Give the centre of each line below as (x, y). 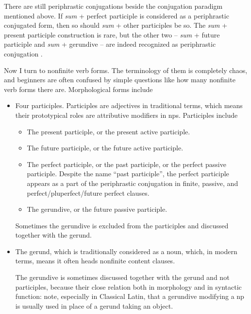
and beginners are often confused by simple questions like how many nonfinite (120, 80)
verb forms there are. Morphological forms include (78, 89)
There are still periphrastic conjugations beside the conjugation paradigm (113, 6)
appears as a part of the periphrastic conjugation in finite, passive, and (133, 183)
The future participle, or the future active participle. (105, 148)
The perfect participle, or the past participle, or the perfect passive (126, 164)
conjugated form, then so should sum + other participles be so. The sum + (116, 25)
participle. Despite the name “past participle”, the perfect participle (128, 174)
